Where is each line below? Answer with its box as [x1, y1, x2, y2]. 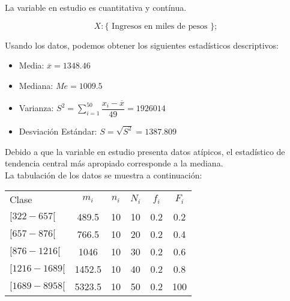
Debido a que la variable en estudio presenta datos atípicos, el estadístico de [5, 145, 285, 157]
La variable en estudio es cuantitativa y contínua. [5, 1, 187, 13]
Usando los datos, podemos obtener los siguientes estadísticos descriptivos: [5, 38, 279, 51]
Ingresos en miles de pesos [112, 22, 208, 31]
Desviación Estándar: [19, 124, 97, 137]
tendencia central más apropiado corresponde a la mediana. [5, 157, 223, 169]
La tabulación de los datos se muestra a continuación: [5, 168, 202, 181]
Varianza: [19, 102, 54, 114]
